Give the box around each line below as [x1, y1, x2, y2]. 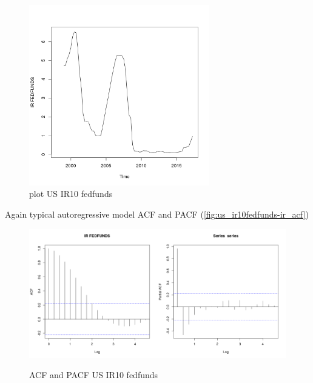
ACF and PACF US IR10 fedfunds [29, 368, 158, 381]
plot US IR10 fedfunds [29, 187, 113, 200]
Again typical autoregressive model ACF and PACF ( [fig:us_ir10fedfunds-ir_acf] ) [5, 207, 309, 220]
